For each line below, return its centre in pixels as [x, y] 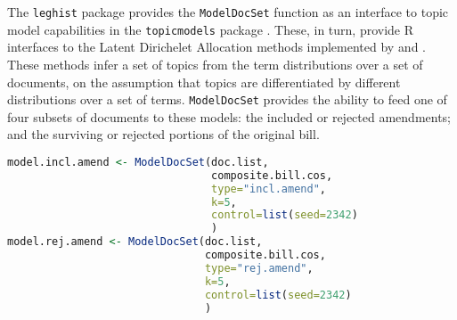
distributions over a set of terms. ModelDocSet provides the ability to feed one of [227, 99]
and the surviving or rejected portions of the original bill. [163, 134]
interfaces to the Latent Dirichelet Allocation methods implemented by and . [217, 47]
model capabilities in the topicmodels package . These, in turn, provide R [211, 29]
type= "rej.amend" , [259, 268]
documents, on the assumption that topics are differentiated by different [204, 82]
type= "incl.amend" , [269, 189]
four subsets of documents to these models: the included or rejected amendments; [229, 116]
